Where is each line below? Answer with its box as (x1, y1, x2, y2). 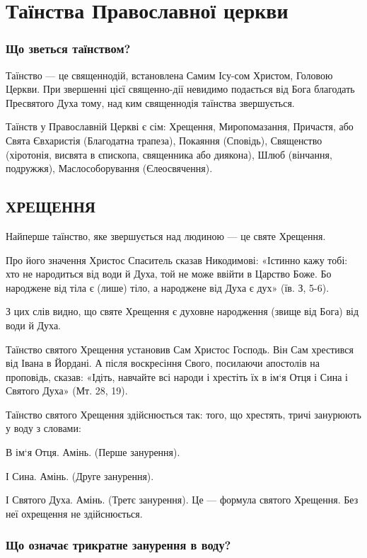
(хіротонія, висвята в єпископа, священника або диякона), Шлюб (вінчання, (6, 147, 332, 161)
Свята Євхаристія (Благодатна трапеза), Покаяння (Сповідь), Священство (6, 132, 322, 147)
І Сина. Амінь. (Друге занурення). (6, 468, 154, 483)
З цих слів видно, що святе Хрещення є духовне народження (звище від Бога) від (6, 304, 359, 319)
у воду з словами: (6, 421, 81, 435)
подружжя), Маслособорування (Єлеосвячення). (6, 161, 213, 176)
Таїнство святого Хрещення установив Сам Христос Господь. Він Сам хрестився (6, 341, 354, 356)
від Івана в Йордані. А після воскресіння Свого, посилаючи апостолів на (6, 355, 320, 370)
